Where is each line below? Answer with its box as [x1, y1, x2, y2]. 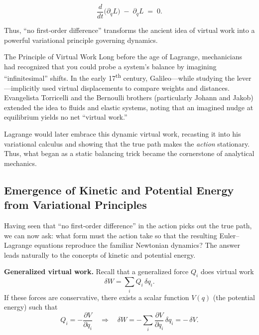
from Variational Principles [4, 197, 147, 212]
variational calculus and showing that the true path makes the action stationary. [4, 138, 250, 149]
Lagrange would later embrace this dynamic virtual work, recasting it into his [4, 129, 241, 139]
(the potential [213, 292, 255, 302]
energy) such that [4, 302, 58, 312]
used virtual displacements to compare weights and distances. [42, 82, 230, 93]
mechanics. [4, 158, 37, 168]
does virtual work [200, 266, 254, 277]
